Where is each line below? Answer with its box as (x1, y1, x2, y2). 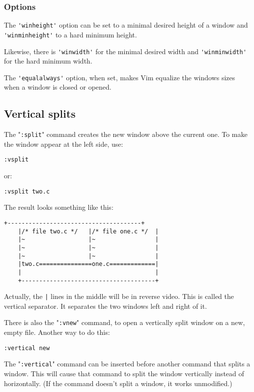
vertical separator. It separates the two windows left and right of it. (4, 300, 207, 311)
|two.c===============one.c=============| (18, 261, 159, 268)
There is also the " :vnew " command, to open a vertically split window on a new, (4, 317, 245, 327)
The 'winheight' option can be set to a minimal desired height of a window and (4, 20, 248, 30)
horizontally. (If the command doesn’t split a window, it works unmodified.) (4, 378, 232, 388)
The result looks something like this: (4, 202, 113, 212)
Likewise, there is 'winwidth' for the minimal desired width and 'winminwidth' (4, 46, 247, 56)
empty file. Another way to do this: (4, 327, 110, 337)
